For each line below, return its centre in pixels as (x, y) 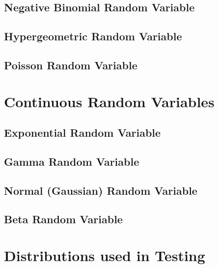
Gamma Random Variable (72, 161)
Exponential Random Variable (82, 133)
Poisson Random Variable (71, 65)
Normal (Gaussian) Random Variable (101, 190)
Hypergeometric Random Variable (93, 36)
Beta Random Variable (63, 219)
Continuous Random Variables (109, 101)
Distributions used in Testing (105, 255)
